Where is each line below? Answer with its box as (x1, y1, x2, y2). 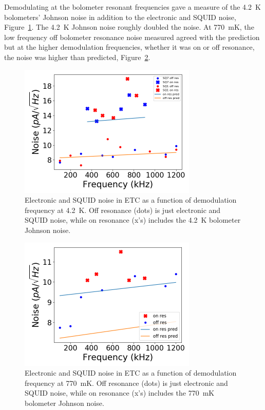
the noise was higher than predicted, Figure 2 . (4, 51, 150, 62)
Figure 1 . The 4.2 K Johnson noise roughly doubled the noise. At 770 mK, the (4, 22, 254, 32)
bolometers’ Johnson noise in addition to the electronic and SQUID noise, (4, 11, 236, 22)
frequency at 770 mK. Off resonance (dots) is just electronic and (25, 377, 228, 388)
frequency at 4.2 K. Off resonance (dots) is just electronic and (25, 204, 221, 215)
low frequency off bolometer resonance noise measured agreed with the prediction (4, 31, 260, 42)
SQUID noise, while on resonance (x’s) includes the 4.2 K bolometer (25, 214, 241, 225)
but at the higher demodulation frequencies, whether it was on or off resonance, (4, 42, 255, 52)
